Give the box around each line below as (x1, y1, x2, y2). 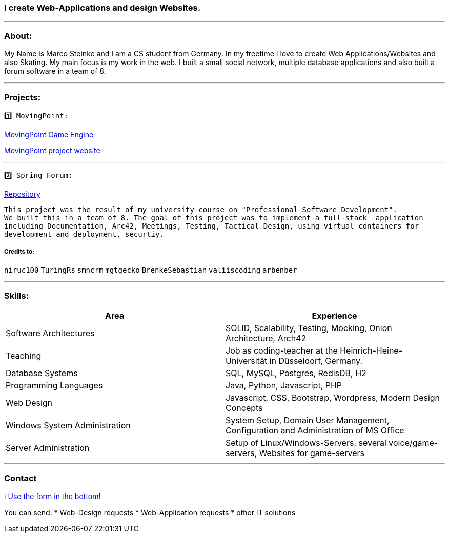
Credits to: (4, 248, 34, 256)
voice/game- (389, 438, 438, 448)
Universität (226, 356, 268, 366)
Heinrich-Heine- (340, 345, 403, 356)
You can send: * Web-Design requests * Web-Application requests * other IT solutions (4, 508, 296, 518)
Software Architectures (6, 328, 95, 339)
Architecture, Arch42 (226, 333, 307, 344)
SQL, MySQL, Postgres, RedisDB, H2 (226, 368, 366, 379)
